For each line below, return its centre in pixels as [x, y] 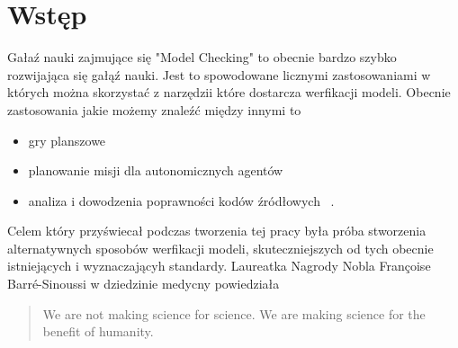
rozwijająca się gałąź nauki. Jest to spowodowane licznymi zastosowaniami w [219, 74]
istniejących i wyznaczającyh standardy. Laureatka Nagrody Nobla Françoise [219, 266]
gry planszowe [67, 140]
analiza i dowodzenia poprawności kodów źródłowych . [181, 200]
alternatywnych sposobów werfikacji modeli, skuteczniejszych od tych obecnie [220, 248]
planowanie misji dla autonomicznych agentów [156, 170]
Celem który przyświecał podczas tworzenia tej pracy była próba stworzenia [217, 231]
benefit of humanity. [98, 331]
